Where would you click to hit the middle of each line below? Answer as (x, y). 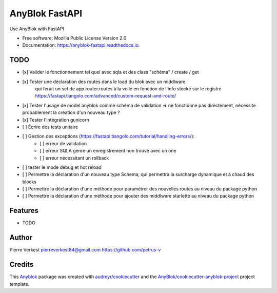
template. (19, 284)
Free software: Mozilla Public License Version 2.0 (74, 38)
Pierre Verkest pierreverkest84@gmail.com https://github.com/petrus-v (85, 250)
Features (24, 211)
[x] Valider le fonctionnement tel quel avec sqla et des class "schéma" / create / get (111, 72)
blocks (29, 182)
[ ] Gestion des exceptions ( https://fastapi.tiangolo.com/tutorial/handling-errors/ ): (108, 136)
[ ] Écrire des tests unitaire (50, 127)
